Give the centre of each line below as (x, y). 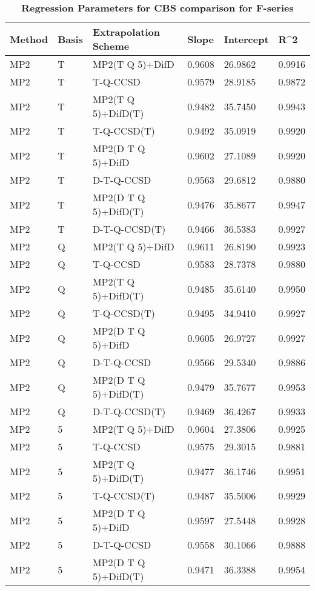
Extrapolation (126, 32)
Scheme (111, 46)
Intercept (246, 39)
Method (29, 39)
